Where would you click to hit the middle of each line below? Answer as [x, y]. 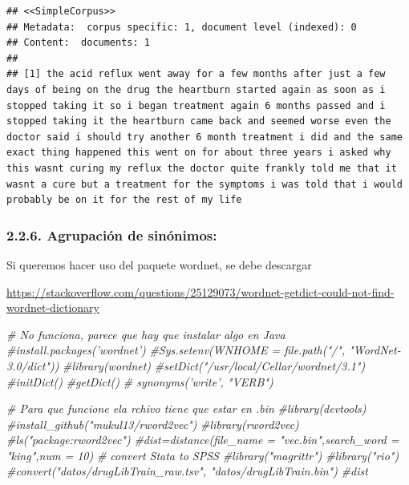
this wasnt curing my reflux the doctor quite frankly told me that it [202, 168]
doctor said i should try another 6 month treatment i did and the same [204, 137]
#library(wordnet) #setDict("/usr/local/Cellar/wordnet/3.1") [214, 365]
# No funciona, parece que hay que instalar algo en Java [146, 334]
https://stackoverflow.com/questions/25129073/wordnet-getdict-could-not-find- [200, 291]
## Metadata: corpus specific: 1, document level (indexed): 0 [182, 27]
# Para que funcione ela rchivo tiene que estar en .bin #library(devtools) [186, 408]
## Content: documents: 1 [78, 43]
